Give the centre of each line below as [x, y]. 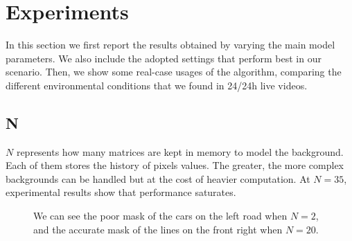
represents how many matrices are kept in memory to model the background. [180, 151]
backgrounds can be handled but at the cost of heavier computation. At [158, 178]
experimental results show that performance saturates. [121, 192]
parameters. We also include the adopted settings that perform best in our [164, 58]
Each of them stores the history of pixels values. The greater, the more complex [175, 165]
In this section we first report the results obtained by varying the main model [170, 45]
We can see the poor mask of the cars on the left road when [160, 216]
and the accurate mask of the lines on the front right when [158, 229]
